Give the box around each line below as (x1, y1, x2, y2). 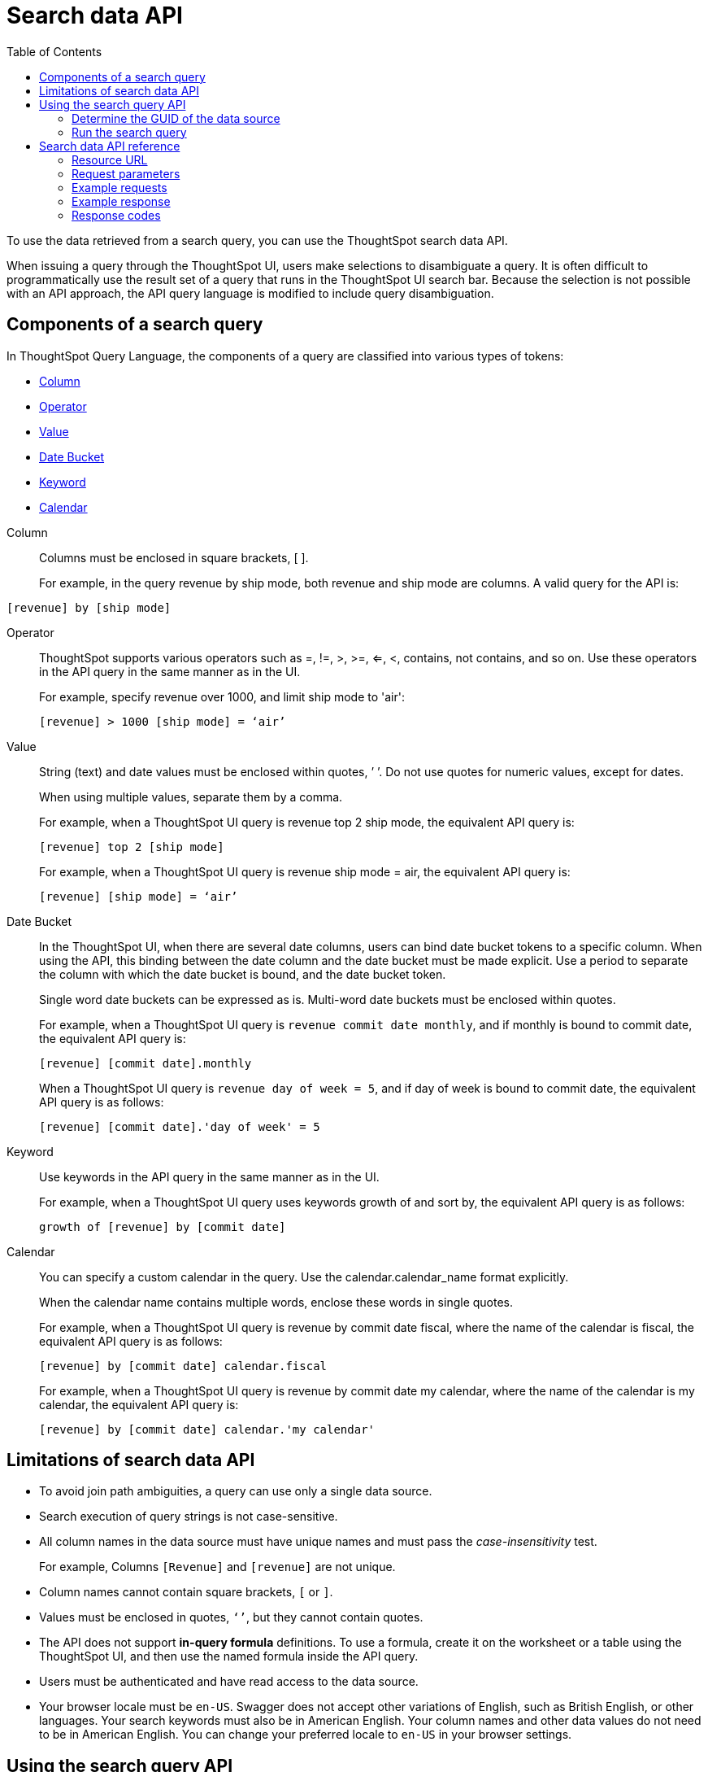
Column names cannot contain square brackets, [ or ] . (39, 1585, 333, 1600)
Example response (72, 194, 171, 208)
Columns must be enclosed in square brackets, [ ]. (39, 550, 309, 565)
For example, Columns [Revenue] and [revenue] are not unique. (39, 1560, 396, 1574)
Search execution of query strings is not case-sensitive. (39, 1509, 338, 1524)
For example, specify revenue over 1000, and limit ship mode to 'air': (39, 689, 405, 704)
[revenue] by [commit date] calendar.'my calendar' (39, 1422, 376, 1436)
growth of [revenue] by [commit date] (39, 1220, 286, 1233)
